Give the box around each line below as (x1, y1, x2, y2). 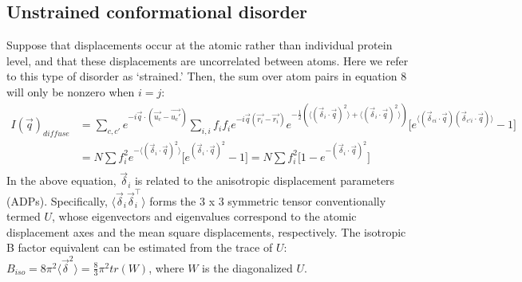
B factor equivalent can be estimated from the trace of (6, 239, 273, 256)
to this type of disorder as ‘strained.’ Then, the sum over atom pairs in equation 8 (6, 68, 407, 84)
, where (148, 259, 184, 276)
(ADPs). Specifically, (6, 192, 108, 209)
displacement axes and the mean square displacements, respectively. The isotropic (6, 223, 406, 240)
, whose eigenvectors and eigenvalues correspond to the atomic (52, 208, 357, 225)
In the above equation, (6, 172, 117, 189)
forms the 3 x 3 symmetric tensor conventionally (149, 192, 386, 209)
